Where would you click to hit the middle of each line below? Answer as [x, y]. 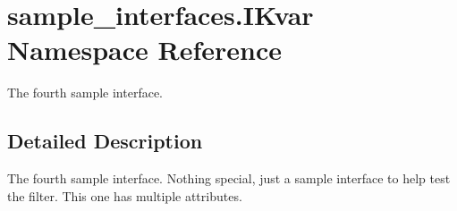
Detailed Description [105, 141]
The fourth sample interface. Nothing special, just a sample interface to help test [229, 178]
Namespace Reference [144, 50]
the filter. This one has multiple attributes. [125, 195]
